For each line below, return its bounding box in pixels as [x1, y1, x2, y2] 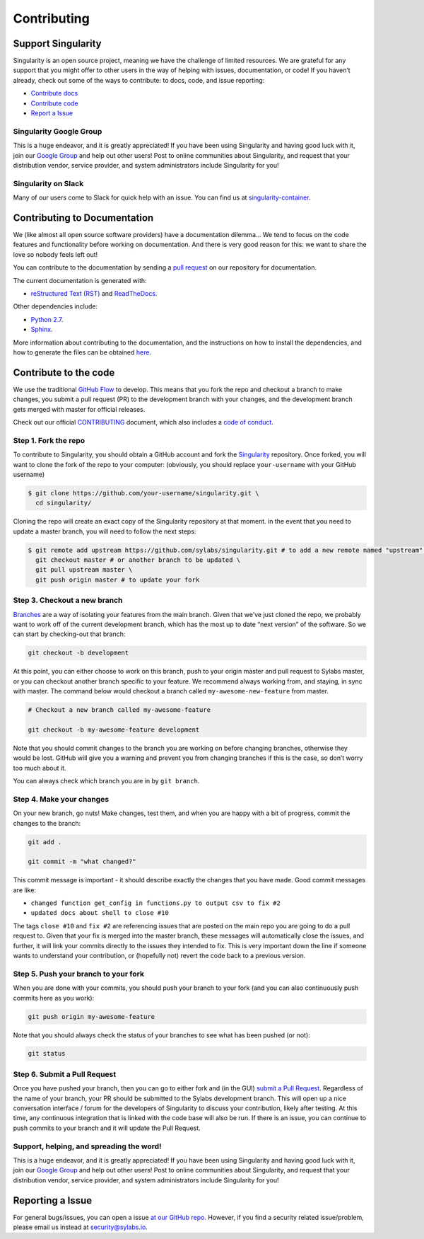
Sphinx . [30, 325, 53, 334]
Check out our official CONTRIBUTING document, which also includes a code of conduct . [13, 417, 273, 426]
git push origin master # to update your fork [35, 575, 200, 584]
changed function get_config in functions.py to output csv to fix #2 [30, 899, 281, 907]
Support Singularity [13, 38, 102, 50]
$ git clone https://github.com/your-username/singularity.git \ [28, 489, 259, 497]
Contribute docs [30, 89, 78, 98]
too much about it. [13, 763, 66, 772]
